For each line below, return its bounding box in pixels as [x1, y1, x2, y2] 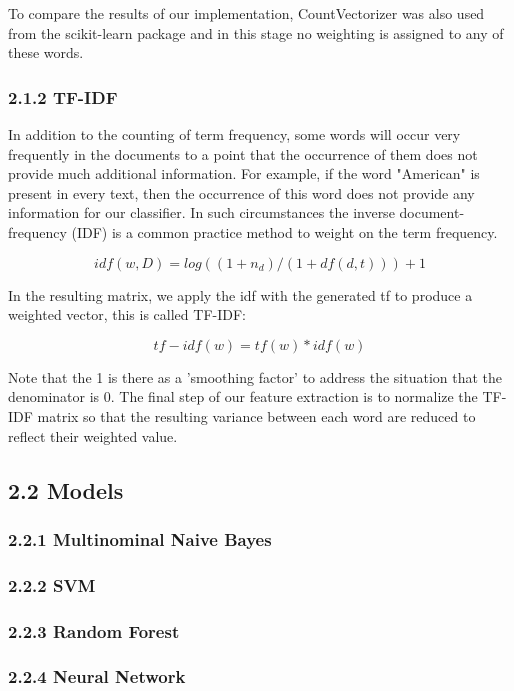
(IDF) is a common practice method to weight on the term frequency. [71, 221, 498, 242]
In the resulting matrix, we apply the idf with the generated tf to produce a [8, 284, 473, 305]
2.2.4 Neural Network [8, 664, 186, 689]
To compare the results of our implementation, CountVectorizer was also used [8, 3, 485, 23]
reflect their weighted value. [8, 425, 178, 446]
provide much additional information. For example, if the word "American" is [8, 163, 480, 184]
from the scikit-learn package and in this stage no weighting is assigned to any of [8, 22, 504, 43]
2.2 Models [8, 474, 124, 505]
